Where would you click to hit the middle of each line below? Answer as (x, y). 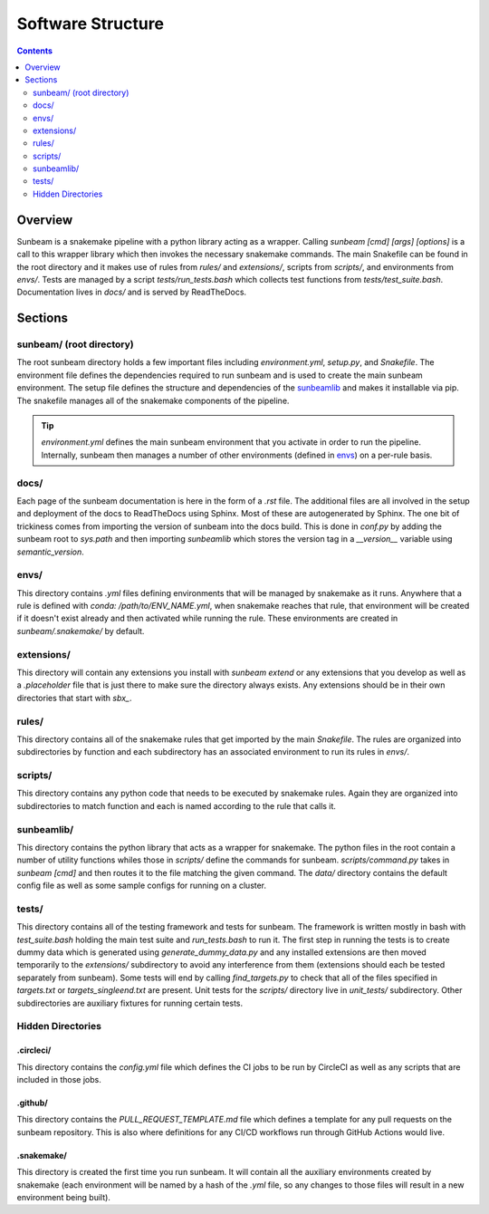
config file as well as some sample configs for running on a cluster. (142, 886)
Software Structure (91, 24)
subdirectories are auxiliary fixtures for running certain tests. (130, 1003)
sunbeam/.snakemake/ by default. (81, 631)
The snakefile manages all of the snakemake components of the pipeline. (153, 400)
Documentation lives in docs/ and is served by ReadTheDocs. (132, 292)
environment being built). (63, 1197)
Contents (35, 51)
